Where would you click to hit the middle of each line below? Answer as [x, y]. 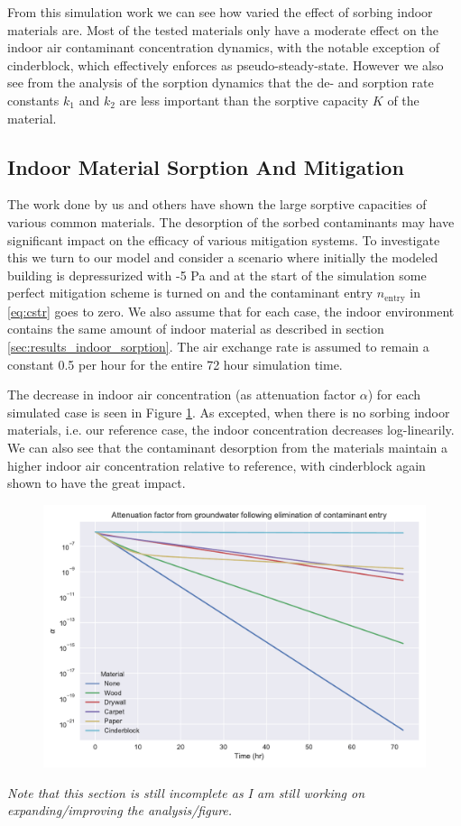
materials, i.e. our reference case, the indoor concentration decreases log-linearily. [231, 430]
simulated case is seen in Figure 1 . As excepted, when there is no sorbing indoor [229, 412]
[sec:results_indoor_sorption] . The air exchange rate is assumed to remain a [218, 346]
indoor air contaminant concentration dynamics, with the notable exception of [223, 47]
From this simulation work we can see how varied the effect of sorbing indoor [220, 12]
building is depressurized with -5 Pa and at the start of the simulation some [217, 275]
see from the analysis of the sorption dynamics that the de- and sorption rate [221, 83]
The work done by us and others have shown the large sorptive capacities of [217, 204]
